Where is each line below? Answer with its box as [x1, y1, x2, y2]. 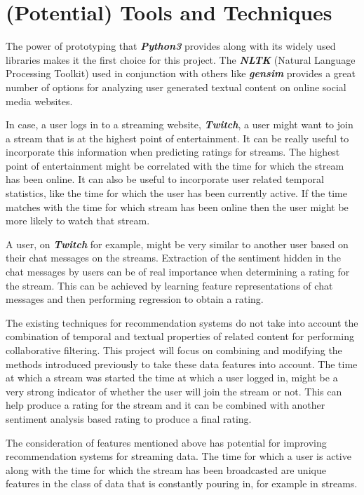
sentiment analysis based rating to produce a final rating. [6, 411, 252, 426]
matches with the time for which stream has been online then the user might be [6, 199, 349, 214]
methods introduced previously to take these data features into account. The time [6, 356, 358, 371]
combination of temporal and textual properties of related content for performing [6, 329, 355, 344]
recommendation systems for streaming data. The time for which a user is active [6, 449, 351, 463]
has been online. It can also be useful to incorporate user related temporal [6, 172, 324, 187]
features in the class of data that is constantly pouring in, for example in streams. [6, 476, 358, 491]
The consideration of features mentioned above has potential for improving [6, 435, 327, 449]
